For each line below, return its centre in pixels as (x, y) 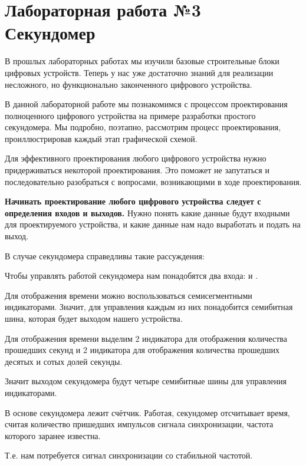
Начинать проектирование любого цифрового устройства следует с (133, 201)
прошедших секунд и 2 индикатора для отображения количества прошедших (142, 350)
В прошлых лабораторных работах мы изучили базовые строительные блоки (142, 61)
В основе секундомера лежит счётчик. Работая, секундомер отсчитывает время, (147, 412)
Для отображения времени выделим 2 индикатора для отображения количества (146, 338)
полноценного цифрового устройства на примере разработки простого (130, 115)
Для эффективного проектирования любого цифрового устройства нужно (136, 158)
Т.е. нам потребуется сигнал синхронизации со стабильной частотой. (129, 455)
